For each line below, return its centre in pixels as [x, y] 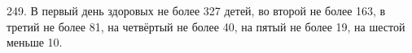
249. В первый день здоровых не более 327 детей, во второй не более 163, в [196, 10]
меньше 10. [35, 42]
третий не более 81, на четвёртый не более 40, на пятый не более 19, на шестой [206, 26]
